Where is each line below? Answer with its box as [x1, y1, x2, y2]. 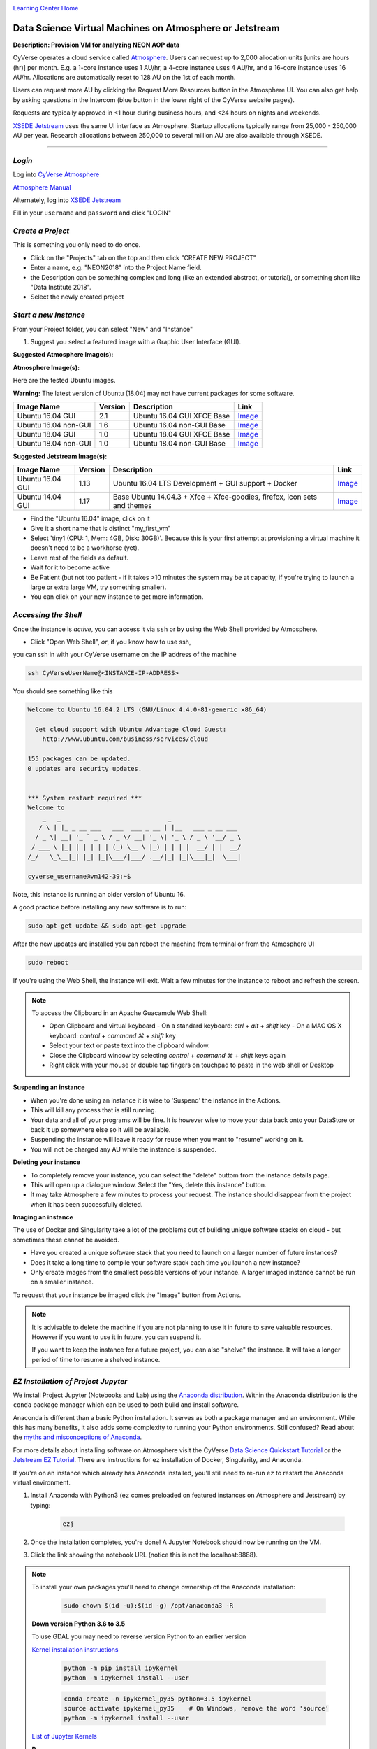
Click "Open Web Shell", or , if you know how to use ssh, [30, 637, 191, 646]
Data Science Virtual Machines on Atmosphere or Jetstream [13, 22, 280, 34]
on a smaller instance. [30, 1277, 94, 1287]
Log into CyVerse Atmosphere [13, 170, 100, 178]
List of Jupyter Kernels [31, 1732, 97, 1741]
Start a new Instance [13, 310, 85, 320]
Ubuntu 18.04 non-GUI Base [133, 438, 226, 448]
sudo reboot [27, 958, 69, 967]
